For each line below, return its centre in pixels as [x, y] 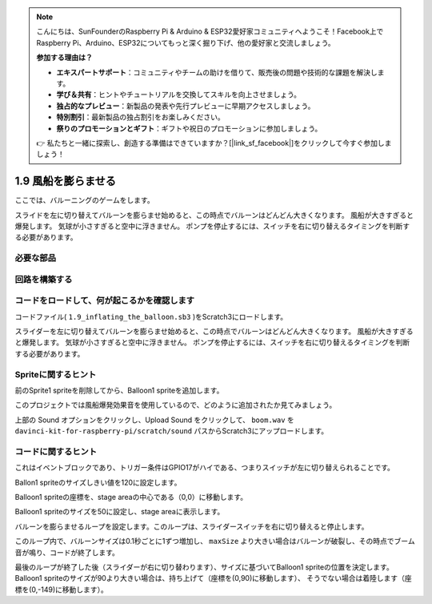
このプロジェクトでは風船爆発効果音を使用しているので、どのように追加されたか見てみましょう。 [176, 405]
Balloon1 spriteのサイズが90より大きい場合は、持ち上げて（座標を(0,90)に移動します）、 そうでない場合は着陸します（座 [213, 578]
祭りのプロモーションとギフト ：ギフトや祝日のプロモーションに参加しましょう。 [189, 128]
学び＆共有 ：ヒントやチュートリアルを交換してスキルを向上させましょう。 [179, 95]
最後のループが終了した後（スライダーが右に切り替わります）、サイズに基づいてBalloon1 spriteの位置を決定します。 [204, 567]
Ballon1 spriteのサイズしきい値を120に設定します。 [98, 482]
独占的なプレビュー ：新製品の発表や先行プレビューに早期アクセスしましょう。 [186, 106]
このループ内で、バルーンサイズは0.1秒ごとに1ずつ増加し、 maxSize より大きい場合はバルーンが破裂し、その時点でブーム [215, 542]
